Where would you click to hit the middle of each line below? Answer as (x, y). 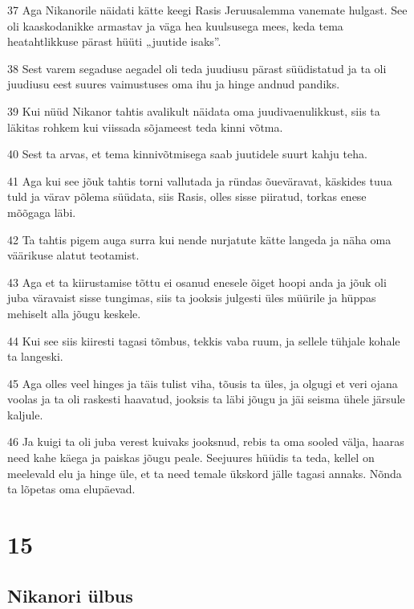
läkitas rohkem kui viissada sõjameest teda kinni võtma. (145, 127)
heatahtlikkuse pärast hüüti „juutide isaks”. (114, 41)
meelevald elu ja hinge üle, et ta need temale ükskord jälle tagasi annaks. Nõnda (205, 473)
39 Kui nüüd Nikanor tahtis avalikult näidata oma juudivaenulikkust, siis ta (194, 110)
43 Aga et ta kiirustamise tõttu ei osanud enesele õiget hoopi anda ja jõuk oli (197, 282)
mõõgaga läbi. (42, 212)
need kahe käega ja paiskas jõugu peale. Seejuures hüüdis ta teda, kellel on (191, 458)
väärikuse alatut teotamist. (73, 255)
